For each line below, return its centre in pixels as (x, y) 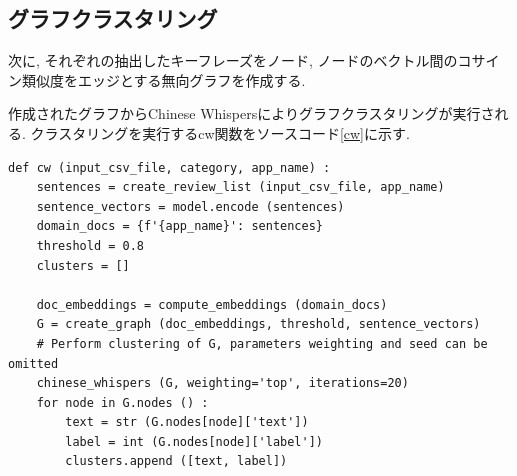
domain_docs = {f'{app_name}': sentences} (179, 226)
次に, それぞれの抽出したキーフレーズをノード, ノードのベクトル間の (233, 60)
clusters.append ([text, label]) (176, 461)
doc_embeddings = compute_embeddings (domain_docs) (212, 304)
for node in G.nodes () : (122, 402)
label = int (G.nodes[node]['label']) (194, 441)
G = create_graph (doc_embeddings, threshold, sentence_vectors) (258, 324)
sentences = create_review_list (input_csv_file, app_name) (240, 187)
